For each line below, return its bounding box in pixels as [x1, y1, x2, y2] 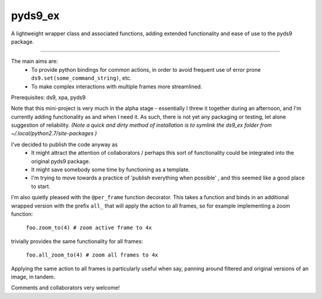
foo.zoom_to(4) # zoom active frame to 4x [26, 224, 152, 231]
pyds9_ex [11, 9, 60, 22]
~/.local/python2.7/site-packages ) [11, 130, 97, 137]
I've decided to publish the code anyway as [11, 141, 118, 148]
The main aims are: [11, 57, 58, 65]
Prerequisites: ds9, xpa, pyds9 [11, 93, 86, 101]
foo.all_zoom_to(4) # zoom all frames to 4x [26, 252, 159, 258]
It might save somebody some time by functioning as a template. [31, 166, 190, 173]
